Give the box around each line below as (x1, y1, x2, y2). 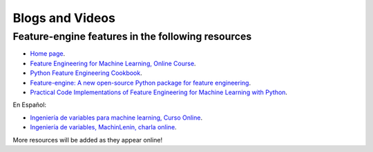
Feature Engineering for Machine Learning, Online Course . (30, 59, 196, 67)
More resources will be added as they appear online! (12, 135, 162, 144)
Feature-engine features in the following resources (12, 30, 252, 43)
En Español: (12, 100, 47, 109)
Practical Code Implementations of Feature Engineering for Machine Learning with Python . (30, 88, 288, 96)
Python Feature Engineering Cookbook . (30, 69, 142, 77)
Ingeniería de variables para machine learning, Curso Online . (30, 113, 203, 122)
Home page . (30, 50, 66, 58)
